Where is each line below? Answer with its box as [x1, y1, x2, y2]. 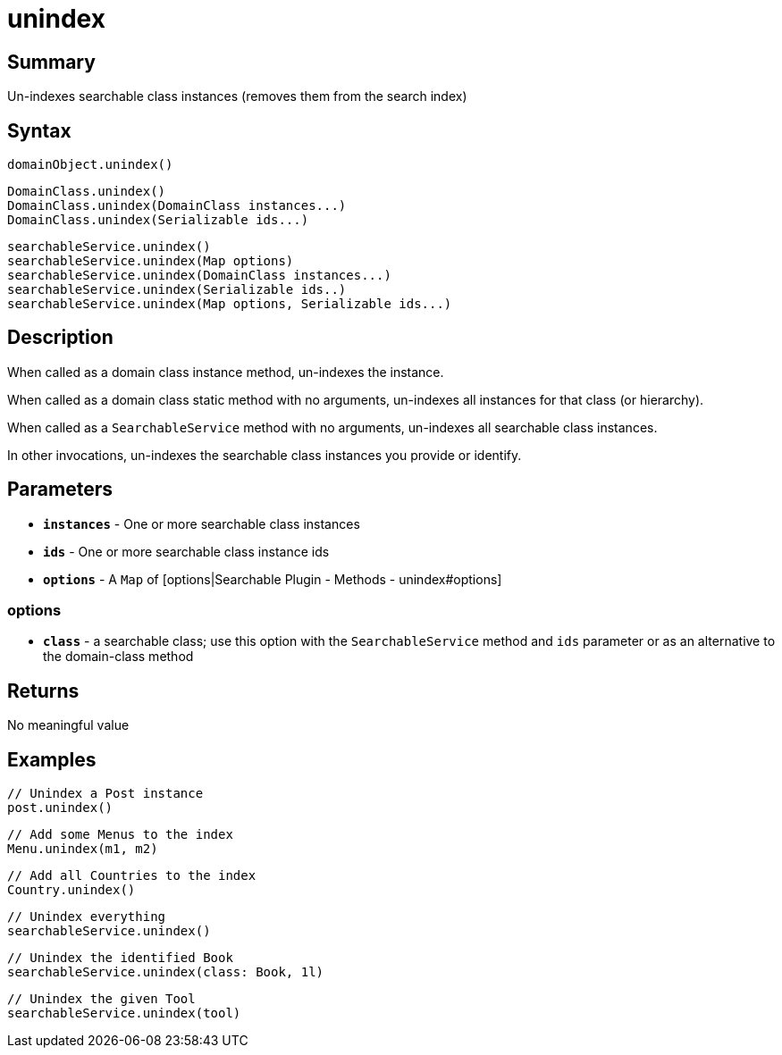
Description [7, 326, 114, 349]
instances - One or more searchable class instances [43, 515, 360, 532]
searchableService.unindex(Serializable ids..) [7, 282, 347, 297]
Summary [7, 50, 96, 73]
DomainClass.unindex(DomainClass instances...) [7, 198, 347, 214]
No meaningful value [7, 717, 130, 733]
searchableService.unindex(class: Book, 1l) [7, 965, 324, 980]
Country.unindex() [7, 883, 136, 898]
